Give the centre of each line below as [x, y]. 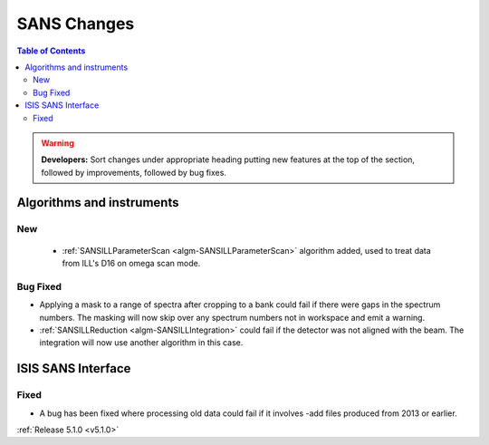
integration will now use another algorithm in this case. [141, 343]
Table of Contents [51, 51]
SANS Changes [76, 24]
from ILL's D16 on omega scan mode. [131, 264]
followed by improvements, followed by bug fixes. [134, 172]
